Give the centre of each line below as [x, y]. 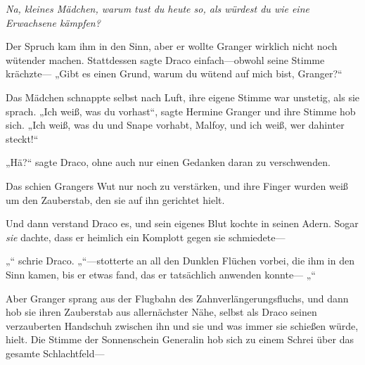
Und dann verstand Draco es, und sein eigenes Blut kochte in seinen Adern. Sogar [182, 223]
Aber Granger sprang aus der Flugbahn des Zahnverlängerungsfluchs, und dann [177, 298]
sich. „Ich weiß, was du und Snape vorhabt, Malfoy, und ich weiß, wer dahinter [175, 125]
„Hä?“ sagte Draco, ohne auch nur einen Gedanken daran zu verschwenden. [168, 162]
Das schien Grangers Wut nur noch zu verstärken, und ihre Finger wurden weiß [177, 185]
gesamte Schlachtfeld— [55, 353]
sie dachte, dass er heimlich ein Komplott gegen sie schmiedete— [146, 237]
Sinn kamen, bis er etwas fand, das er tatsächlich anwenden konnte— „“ [161, 274]
